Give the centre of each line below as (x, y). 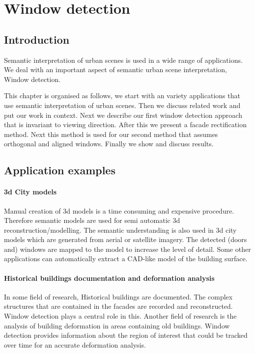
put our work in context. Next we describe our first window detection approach (123, 115)
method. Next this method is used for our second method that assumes (111, 134)
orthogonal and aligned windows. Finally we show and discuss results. (109, 144)
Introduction (37, 39)
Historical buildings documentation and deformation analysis (109, 278)
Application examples (60, 170)
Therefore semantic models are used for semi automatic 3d (92, 220)
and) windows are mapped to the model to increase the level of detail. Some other (127, 249)
